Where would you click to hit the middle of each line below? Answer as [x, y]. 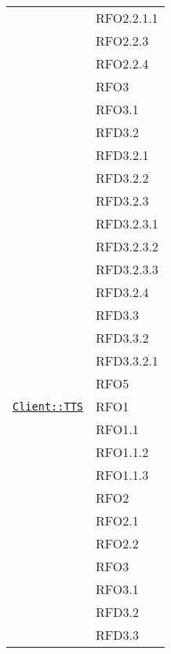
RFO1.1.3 [122, 475]
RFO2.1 [117, 520]
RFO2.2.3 [122, 41]
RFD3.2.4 [122, 292]
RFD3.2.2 [122, 178]
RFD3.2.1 [122, 155]
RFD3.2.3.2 [127, 246]
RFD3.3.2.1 [127, 360]
